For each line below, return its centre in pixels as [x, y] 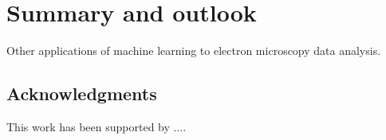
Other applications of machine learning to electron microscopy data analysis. [194, 51]
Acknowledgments [82, 93]
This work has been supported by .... [96, 126]
